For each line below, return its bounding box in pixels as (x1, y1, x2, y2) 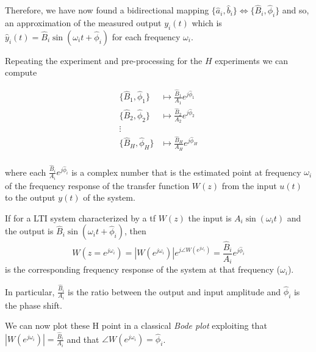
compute (5, 66, 37, 79)
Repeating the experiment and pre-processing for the (5, 54, 203, 66)
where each (5, 165, 46, 178)
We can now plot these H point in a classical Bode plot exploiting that (5, 319, 267, 332)
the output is (5, 224, 54, 237)
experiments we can (215, 54, 289, 66)
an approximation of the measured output (5, 16, 162, 29)
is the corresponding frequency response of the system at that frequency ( (5, 263, 280, 276)
